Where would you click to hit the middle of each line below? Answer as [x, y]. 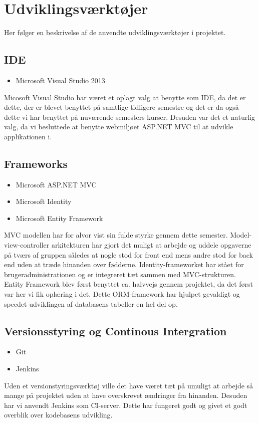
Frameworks [36, 163]
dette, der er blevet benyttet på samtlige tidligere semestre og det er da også [121, 107]
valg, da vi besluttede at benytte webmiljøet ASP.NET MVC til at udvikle [119, 127]
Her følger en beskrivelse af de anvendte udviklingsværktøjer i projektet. [115, 32]
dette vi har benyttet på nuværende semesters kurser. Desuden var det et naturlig [129, 117]
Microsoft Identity [44, 201]
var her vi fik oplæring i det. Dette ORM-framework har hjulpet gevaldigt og [122, 294]
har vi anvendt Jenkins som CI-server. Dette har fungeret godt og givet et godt [126, 405]
